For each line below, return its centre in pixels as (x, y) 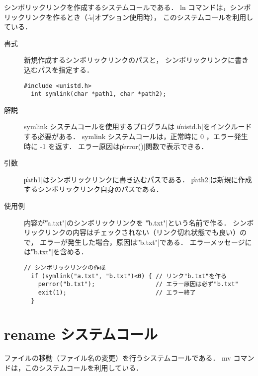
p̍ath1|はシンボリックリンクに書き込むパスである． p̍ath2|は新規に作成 (138, 179)
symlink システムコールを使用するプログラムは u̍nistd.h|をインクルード (138, 126)
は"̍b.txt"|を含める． (56, 252)
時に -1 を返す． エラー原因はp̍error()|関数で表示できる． (116, 146)
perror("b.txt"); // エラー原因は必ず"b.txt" (138, 284)
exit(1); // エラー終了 (117, 292)
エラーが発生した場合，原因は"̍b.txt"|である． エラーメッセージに (146, 242)
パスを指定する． (65, 69)
